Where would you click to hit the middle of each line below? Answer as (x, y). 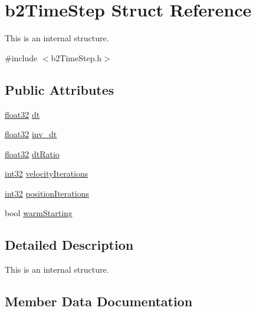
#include (21, 57)
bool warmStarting (39, 213)
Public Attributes (60, 89)
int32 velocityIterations (47, 173)
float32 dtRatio (32, 153)
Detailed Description (69, 245)
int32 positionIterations (47, 193)
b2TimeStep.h (76, 57)
